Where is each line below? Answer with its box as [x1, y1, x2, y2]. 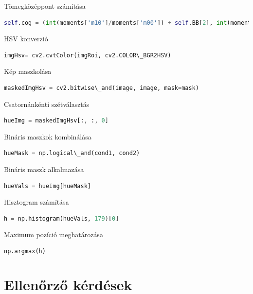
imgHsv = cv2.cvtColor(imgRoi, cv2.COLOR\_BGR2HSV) [4, 52, 171, 59]
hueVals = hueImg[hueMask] [4, 182, 91, 190]
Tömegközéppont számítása [4, 1, 86, 11]
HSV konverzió [4, 34, 48, 44]
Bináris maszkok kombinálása [4, 131, 91, 141]
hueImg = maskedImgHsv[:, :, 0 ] [4, 117, 108, 124]
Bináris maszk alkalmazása [4, 164, 84, 174]
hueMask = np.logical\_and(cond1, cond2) [4, 150, 140, 157]
